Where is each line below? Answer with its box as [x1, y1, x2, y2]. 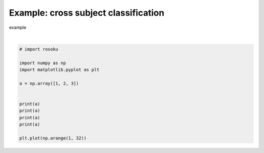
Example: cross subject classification [9, 7, 165, 18]
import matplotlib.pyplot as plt [19, 67, 100, 73]
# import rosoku [19, 46, 59, 52]
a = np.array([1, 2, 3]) [19, 81, 79, 86]
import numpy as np [19, 60, 66, 66]
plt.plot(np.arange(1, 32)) [19, 135, 87, 141]
